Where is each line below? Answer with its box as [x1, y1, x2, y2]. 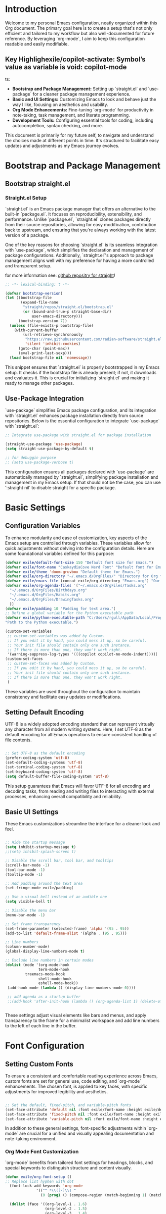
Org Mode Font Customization [5, 1148, 79, 1155]
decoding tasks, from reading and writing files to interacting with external [5, 788, 155, 794]
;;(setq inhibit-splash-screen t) [5, 849, 77, 855]
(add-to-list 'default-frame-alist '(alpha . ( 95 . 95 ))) [5, 931, 127, 936]
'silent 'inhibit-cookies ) [25, 342, 81, 347]
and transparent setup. [5, 262, 52, 268]
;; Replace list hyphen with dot [5, 1179, 74, 1184]
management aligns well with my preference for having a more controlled [5, 257, 154, 263]
